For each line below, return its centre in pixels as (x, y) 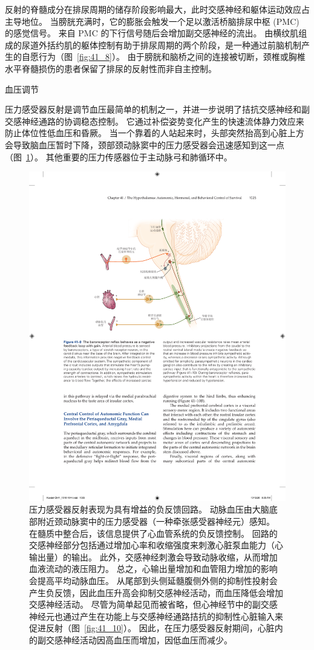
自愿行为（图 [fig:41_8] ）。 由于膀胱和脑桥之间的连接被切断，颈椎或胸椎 (163, 57)
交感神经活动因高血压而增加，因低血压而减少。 (139, 640)
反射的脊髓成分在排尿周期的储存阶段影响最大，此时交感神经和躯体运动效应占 (157, 9)
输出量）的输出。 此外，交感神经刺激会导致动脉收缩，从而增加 (153, 556)
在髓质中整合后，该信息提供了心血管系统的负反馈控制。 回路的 (153, 533)
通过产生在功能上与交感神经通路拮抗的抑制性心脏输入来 (173, 616)
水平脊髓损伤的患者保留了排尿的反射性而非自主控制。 (111, 68)
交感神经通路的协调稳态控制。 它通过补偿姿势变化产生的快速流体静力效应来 (155, 121)
